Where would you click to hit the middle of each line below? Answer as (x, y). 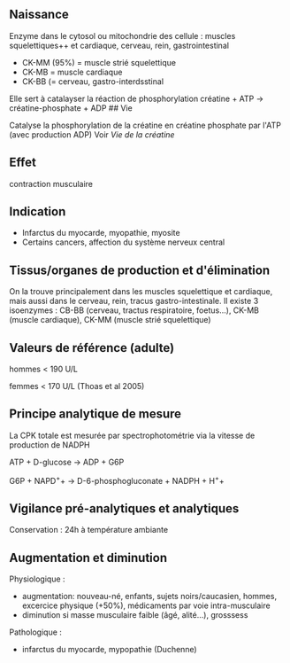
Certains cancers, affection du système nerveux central (123, 242)
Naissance (39, 15)
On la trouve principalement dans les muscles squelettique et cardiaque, (141, 292)
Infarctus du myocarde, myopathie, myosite (101, 233)
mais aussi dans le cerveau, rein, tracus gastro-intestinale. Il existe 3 (134, 301)
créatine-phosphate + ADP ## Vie (71, 108)
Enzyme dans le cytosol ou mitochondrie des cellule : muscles (122, 35)
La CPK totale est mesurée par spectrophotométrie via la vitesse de (132, 435)
